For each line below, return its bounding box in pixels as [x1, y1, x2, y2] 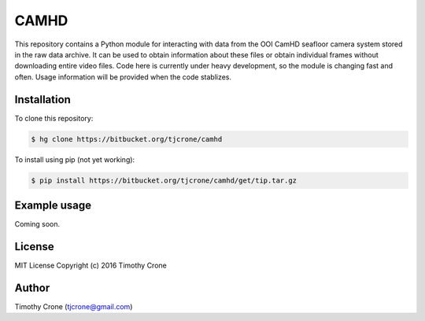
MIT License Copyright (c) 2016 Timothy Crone [14, 260, 167, 270]
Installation [14, 93, 71, 106]
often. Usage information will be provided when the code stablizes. [14, 72, 232, 82]
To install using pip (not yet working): [14, 154, 135, 164]
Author [14, 281, 50, 294]
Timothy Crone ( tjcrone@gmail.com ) [14, 301, 133, 311]
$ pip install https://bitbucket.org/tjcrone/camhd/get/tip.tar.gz [31, 175, 297, 185]
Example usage [14, 198, 92, 212]
